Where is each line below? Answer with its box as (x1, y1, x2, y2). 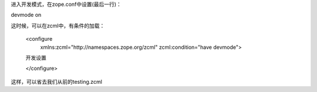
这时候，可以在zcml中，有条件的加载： (11, 22, 105, 29)
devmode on (11, 12, 42, 19)
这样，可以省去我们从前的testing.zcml (11, 78, 103, 85)
